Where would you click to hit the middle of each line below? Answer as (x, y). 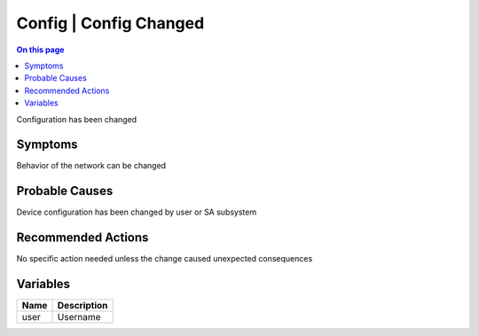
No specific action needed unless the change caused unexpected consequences (165, 259)
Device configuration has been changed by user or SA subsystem (137, 212)
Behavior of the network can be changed (91, 166)
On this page (40, 50)
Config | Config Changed (110, 23)
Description (82, 306)
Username (79, 317)
